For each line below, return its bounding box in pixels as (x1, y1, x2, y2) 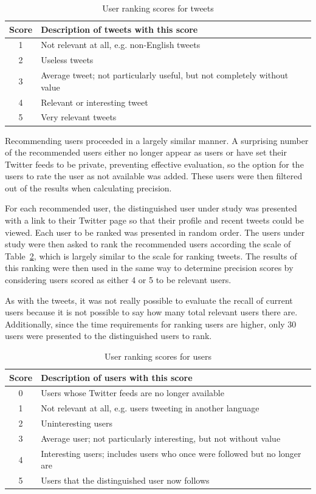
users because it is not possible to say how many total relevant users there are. (5, 306, 298, 318)
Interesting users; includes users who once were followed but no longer (41, 447, 301, 459)
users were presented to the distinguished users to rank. (5, 329, 212, 342)
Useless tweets (41, 53, 94, 66)
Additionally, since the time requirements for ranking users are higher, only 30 (5, 317, 297, 330)
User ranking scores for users (105, 350, 211, 362)
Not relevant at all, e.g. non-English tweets (41, 38, 201, 51)
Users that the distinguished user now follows (41, 474, 210, 487)
